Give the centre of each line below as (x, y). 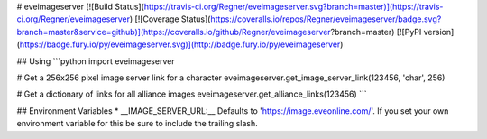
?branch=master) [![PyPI (376, 32)
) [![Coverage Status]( (170, 19)
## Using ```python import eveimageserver (96, 61)
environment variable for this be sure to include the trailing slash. (137, 124)
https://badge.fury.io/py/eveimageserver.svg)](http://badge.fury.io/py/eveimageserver (180, 44)
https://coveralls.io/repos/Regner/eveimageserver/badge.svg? (326, 19)
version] (439, 32)
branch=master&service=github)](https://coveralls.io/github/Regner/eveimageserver (174, 32)
